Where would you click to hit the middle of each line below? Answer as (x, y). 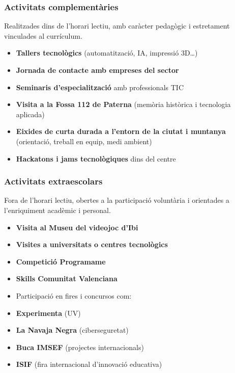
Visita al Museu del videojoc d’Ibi (77, 227)
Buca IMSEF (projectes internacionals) (80, 347)
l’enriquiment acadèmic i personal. (57, 210)
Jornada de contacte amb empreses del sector (97, 70)
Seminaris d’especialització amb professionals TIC (100, 87)
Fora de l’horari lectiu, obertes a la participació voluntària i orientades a (117, 200)
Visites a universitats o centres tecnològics (92, 244)
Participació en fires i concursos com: (74, 295)
